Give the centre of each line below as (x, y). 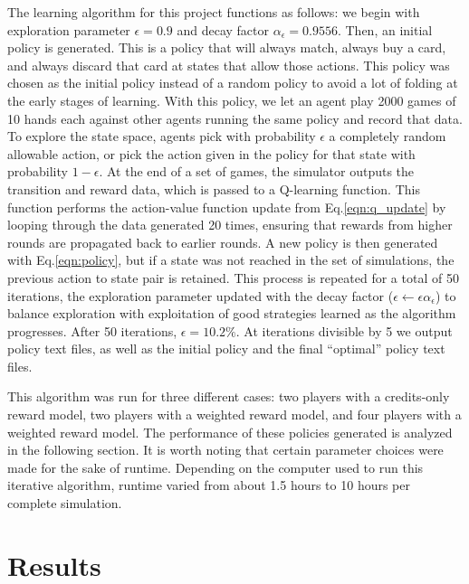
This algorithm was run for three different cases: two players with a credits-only (229, 396)
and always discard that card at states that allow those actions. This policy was (229, 65)
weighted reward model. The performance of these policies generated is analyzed (230, 432)
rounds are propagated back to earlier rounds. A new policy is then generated (223, 242)
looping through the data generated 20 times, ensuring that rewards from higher (230, 225)
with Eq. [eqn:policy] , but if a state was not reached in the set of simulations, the (231, 260)
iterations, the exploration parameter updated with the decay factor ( (201, 295)
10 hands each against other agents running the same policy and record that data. (235, 118)
